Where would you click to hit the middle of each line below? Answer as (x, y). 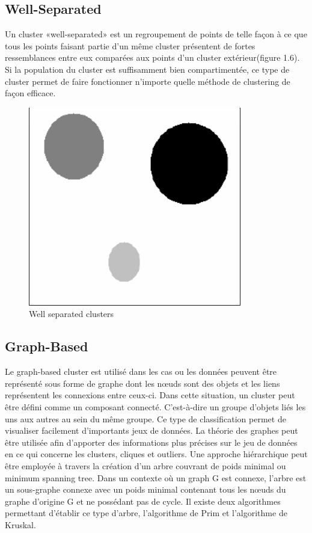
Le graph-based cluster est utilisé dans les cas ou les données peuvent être (141, 371)
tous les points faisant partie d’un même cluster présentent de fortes (130, 45)
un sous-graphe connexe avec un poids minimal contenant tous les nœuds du (145, 489)
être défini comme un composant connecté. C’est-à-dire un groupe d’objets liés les (155, 406)
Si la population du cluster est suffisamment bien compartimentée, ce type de (147, 69)
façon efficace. (30, 93)
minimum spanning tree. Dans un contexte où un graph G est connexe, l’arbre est (156, 477)
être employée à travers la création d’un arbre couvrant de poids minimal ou (145, 465)
